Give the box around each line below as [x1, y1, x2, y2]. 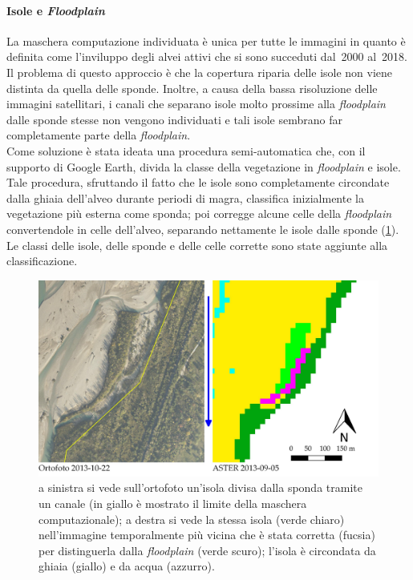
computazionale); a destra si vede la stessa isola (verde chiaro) [38, 510, 345, 527]
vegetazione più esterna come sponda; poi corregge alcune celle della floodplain [6, 205, 392, 222]
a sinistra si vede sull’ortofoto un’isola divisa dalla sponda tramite [38, 479, 362, 496]
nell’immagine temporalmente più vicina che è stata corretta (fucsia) [38, 526, 375, 543]
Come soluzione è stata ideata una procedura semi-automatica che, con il [6, 142, 366, 159]
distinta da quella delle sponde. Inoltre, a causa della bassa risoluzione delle [6, 79, 378, 96]
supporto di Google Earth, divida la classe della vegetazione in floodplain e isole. [6, 158, 401, 175]
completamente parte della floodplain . [6, 127, 191, 143]
